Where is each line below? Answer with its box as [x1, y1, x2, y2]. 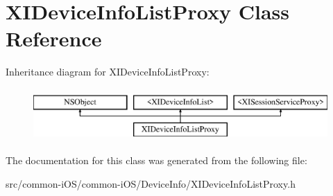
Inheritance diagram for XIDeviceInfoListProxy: [6, 64, 210, 79]
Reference [6, 24, 102, 53]
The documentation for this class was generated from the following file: [6, 153, 307, 168]
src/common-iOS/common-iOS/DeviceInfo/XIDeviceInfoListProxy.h [6, 176, 296, 190]
